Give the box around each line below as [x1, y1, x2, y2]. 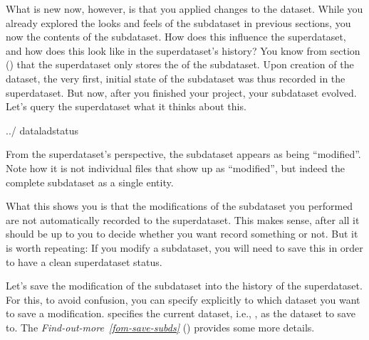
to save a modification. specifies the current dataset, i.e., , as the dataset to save [6, 306, 355, 321]
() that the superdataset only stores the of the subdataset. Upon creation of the [6, 57, 354, 72]
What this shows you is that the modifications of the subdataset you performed [6, 198, 353, 213]
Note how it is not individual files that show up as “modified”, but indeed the [6, 160, 345, 175]
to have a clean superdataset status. [6, 254, 162, 269]
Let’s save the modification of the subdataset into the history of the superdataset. [6, 278, 363, 293]
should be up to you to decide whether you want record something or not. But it [6, 226, 358, 241]
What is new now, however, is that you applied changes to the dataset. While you [6, 1, 363, 16]
